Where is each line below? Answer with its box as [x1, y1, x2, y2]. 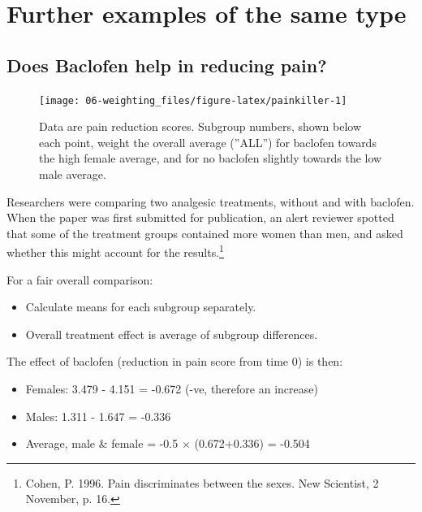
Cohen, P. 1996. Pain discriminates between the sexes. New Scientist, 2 [25, 474, 379, 491]
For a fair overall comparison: [6, 271, 153, 288]
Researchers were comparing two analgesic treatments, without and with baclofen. [6, 193, 415, 210]
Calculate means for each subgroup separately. [25, 298, 256, 315]
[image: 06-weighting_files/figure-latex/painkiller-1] [39, 94, 347, 106]
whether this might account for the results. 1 [6, 241, 224, 261]
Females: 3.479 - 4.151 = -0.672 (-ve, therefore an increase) [25, 380, 318, 397]
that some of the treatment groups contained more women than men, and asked [6, 224, 403, 241]
